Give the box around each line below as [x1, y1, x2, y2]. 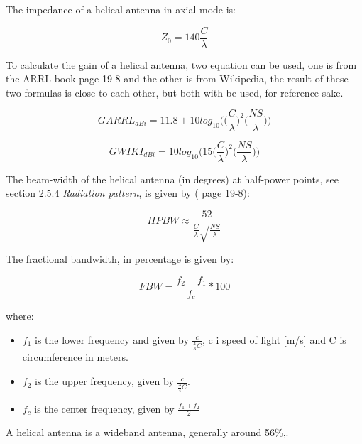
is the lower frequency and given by [35, 332, 189, 347]
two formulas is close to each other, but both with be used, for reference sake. [6, 85, 344, 99]
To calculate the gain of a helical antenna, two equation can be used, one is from [6, 57, 357, 72]
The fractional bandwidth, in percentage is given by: [6, 251, 234, 266]
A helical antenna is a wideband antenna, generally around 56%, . [6, 425, 289, 440]
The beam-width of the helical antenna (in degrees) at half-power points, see [6, 171, 339, 186]
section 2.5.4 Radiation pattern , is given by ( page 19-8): [6, 185, 250, 200]
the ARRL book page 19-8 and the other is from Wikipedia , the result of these [6, 71, 349, 86]
